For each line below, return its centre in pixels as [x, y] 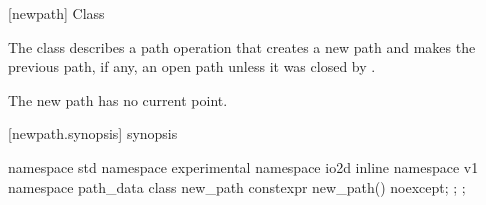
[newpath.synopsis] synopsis [93, 133]
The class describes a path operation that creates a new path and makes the [242, 46]
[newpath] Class [56, 13]
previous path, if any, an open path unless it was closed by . [192, 66]
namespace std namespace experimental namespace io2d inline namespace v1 [243, 166]
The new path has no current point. [118, 99]
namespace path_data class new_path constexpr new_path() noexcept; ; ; [237, 186]
